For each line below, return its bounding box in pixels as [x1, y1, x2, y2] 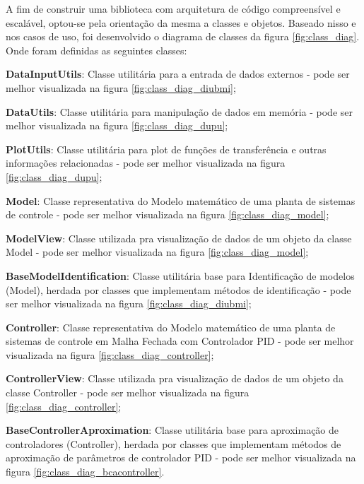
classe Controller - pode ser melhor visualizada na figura [6, 385, 249, 400]
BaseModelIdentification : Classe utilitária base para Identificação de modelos [6, 268, 355, 283]
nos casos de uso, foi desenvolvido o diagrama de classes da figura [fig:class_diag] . [6, 29, 360, 44]
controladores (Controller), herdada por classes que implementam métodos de [6, 436, 341, 451]
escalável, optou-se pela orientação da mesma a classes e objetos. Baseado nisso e [6, 15, 356, 30]
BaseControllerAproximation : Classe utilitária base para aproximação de [6, 423, 339, 437]
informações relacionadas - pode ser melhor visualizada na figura [6, 155, 286, 170]
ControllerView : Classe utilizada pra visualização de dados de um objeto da [6, 371, 344, 386]
